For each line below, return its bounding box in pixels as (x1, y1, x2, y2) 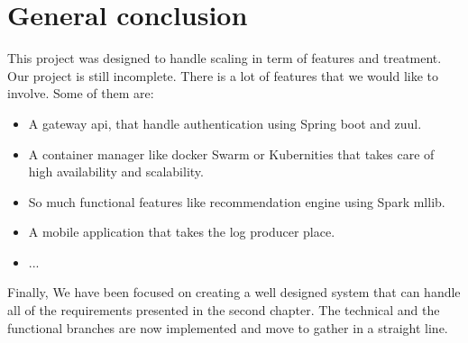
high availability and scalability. (28, 162, 204, 181)
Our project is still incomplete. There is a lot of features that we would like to (7, 66, 438, 85)
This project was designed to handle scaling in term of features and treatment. (7, 49, 442, 68)
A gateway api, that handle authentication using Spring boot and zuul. (28, 113, 422, 132)
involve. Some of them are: (7, 84, 154, 103)
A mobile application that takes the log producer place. (28, 222, 335, 241)
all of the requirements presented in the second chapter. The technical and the (7, 301, 440, 320)
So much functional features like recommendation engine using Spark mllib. (28, 192, 445, 211)
